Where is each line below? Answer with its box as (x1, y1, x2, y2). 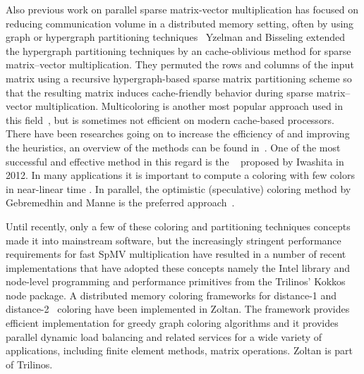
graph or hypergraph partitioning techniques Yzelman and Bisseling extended (6, 30, 345, 44)
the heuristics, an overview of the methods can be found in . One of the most (6, 139, 341, 154)
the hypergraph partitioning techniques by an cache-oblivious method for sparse (6, 43, 351, 58)
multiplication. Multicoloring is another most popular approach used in (35, 99, 344, 113)
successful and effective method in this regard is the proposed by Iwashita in (6, 154, 344, 168)
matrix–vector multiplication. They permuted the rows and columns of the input (6, 57, 354, 72)
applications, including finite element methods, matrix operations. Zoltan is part (6, 343, 353, 358)
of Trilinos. (6, 356, 53, 371)
